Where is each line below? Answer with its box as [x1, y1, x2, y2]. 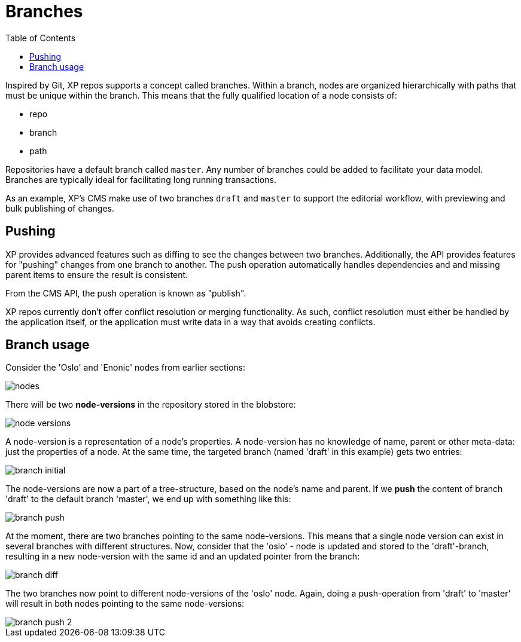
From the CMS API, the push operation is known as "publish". [5, 288, 246, 298]
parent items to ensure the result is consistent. [5, 269, 188, 280]
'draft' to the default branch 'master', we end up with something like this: [5, 494, 291, 505]
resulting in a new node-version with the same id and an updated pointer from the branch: [5, 551, 360, 562]
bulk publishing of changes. [5, 203, 115, 213]
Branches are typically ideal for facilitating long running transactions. [5, 174, 276, 185]
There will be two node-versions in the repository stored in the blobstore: [5, 399, 296, 410]
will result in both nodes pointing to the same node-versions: [5, 598, 245, 609]
